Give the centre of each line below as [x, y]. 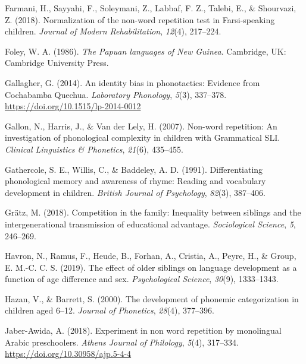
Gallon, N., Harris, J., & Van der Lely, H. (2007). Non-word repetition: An [141, 126]
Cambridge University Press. [57, 63]
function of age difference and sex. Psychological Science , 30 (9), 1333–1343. [142, 279]
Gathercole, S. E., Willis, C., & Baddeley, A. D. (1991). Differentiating [134, 169]
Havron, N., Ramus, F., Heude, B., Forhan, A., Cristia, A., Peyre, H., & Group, [151, 256]
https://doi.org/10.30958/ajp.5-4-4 [68, 354]
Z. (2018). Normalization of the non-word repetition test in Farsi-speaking [140, 19]
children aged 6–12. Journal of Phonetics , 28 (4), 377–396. [110, 310]
